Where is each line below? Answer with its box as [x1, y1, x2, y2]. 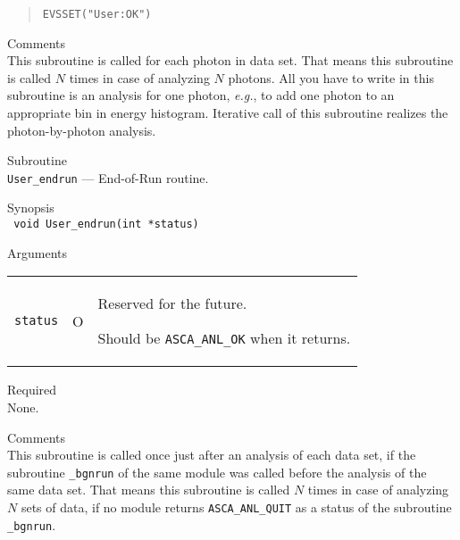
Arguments [7, 243, 68, 262]
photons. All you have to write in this [228, 68, 434, 87]
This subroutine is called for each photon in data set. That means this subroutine [7, 51, 454, 70]
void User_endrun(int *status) [13, 218, 199, 231]
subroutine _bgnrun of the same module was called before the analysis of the [7, 462, 427, 481]
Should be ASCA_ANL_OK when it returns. [97, 328, 351, 349]
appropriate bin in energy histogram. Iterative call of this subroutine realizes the [7, 104, 448, 122]
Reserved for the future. [97, 293, 247, 314]
